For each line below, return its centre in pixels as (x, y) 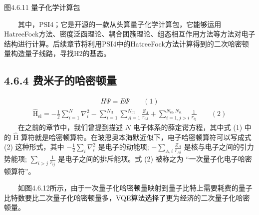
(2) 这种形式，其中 (34, 147)
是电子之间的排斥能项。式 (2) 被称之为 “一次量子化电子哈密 (155, 159)
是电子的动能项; (124, 147)
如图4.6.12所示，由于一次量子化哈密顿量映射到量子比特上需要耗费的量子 (135, 188)
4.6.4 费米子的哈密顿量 (60, 80)
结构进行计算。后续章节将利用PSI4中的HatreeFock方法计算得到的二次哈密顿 (127, 43)
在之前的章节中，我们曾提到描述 (70, 127)
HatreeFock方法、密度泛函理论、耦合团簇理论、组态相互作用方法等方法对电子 (130, 34)
